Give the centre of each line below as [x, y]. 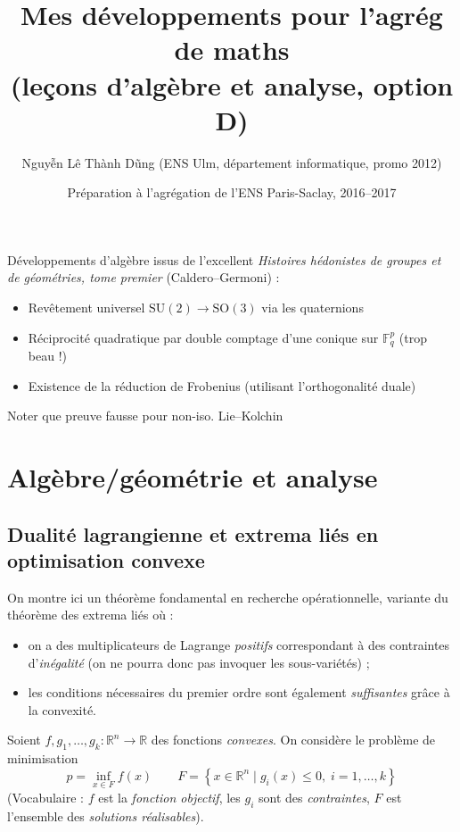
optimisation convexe [106, 560]
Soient [24, 740]
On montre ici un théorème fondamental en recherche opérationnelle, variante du [228, 597]
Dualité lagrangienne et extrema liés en [193, 533]
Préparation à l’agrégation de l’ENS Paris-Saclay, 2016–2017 [232, 192]
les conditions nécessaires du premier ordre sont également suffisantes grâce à [239, 692]
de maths [232, 50]
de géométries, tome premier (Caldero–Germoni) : [144, 277]
